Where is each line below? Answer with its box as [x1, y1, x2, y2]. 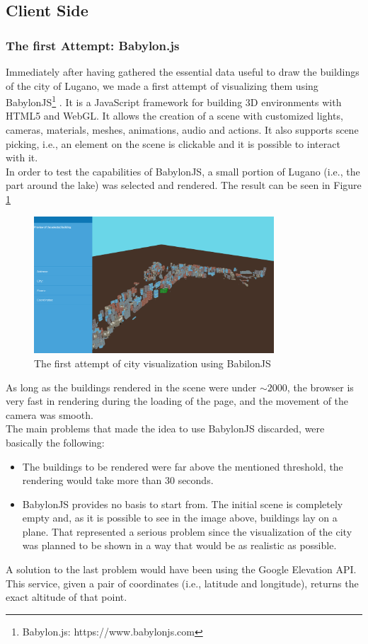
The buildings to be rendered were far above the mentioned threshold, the [22, 459, 343, 473]
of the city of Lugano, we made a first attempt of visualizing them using [6, 78, 318, 93]
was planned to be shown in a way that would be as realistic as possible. [22, 538, 337, 553]
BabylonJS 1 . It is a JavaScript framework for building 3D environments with [6, 93, 342, 109]
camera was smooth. [6, 407, 93, 422]
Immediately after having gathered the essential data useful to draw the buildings [6, 64, 360, 79]
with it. [6, 150, 38, 165]
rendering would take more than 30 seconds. [22, 473, 214, 488]
